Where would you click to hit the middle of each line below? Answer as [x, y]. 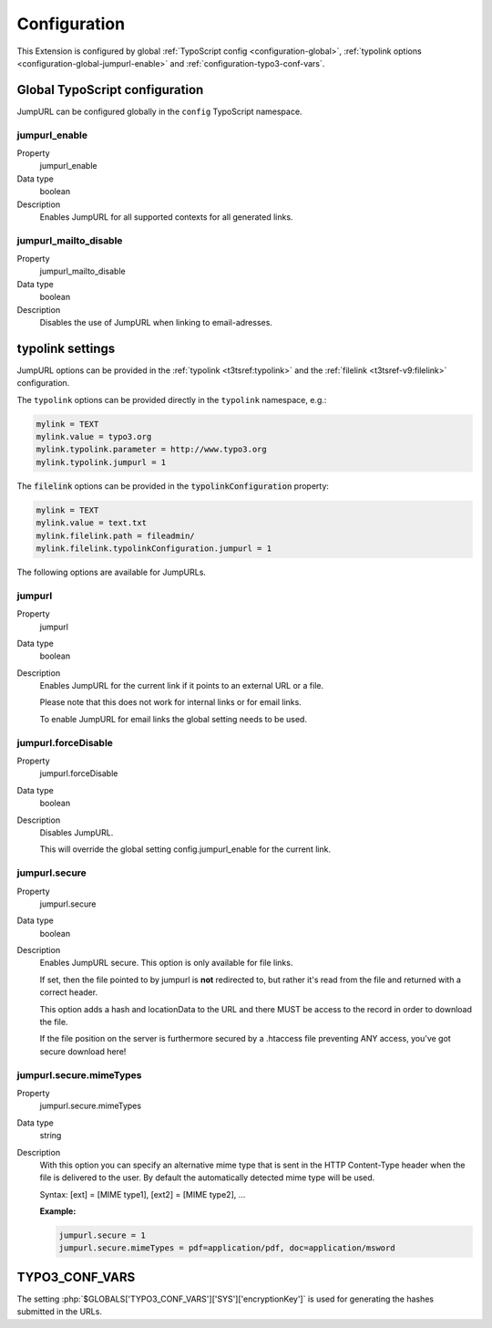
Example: [58, 1211]
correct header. [69, 992]
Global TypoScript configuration [110, 90]
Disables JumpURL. [77, 832]
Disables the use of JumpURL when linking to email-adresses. [156, 323]
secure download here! [83, 1051]
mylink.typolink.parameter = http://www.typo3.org [152, 450]
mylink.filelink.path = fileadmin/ [115, 535]
